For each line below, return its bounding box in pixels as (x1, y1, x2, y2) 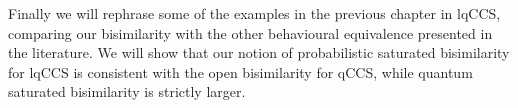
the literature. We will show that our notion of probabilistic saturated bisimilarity (8, 42, 510, 63)
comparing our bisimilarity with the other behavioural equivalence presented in (8, 22, 493, 43)
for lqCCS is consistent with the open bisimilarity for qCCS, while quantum (8, 61, 473, 82)
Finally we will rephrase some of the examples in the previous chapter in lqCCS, (8, 3, 501, 23)
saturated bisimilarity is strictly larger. (8, 81, 246, 102)
